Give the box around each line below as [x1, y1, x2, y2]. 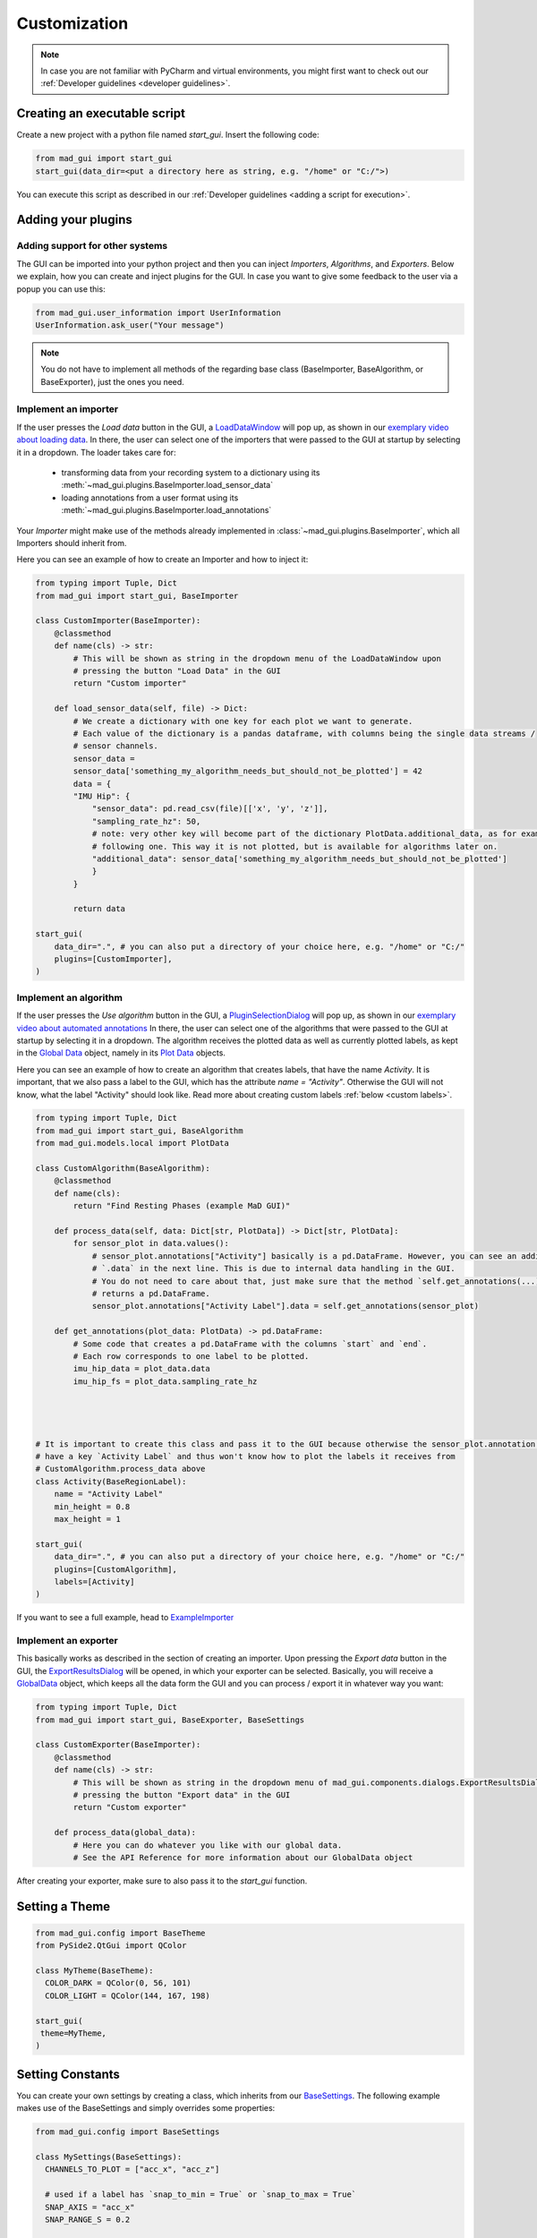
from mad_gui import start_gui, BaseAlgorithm [35, 1125, 243, 1136]
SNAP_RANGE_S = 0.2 [45, 2215, 131, 2225]
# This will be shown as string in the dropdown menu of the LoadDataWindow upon [72, 653, 442, 663]
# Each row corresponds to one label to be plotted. [72, 1351, 310, 1361]
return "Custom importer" [72, 679, 187, 688]
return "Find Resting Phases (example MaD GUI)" [72, 1200, 291, 1211]
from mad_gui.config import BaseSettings [35, 2127, 220, 2137]
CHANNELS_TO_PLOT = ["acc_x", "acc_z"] [45, 2165, 220, 2174]
